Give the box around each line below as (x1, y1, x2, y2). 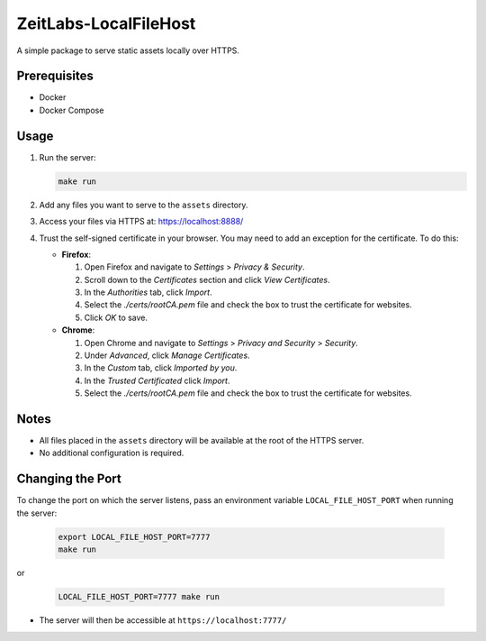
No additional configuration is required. (39, 447, 184, 459)
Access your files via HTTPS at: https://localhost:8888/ (39, 216, 244, 227)
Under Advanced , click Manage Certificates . (84, 350, 251, 361)
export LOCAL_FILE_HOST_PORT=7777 (58, 532, 211, 542)
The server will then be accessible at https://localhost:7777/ (39, 615, 287, 626)
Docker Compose (39, 105, 104, 115)
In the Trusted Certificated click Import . (84, 375, 230, 386)
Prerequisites (16, 69, 94, 84)
